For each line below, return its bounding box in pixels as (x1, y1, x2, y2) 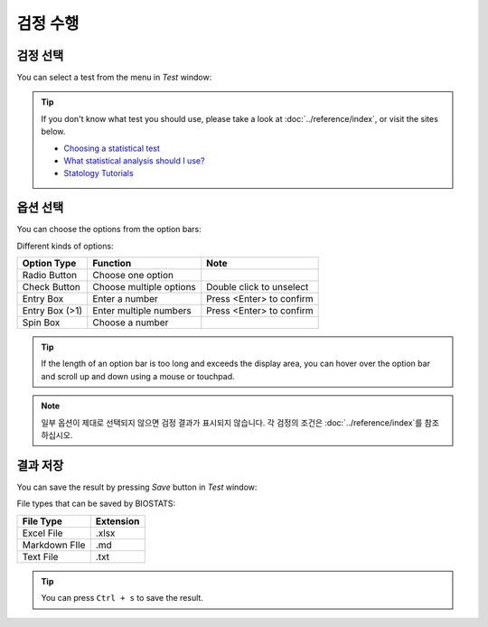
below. (41, 126, 66, 137)
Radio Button (22, 269, 77, 282)
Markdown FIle (22, 538, 86, 551)
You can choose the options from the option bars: (16, 224, 202, 235)
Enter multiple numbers (91, 304, 192, 317)
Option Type (22, 257, 77, 270)
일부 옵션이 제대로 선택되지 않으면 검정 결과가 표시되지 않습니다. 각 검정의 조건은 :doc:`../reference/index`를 (41, 416, 423, 428)
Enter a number (91, 293, 158, 305)
